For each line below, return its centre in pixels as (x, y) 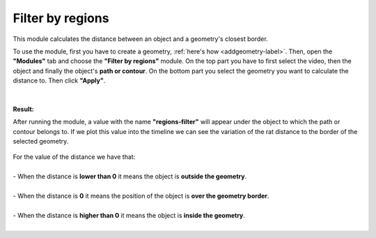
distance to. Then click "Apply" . (59, 80)
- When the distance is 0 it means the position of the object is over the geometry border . (141, 196)
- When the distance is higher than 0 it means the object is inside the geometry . (129, 215)
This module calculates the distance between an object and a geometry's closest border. (140, 39)
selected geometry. (41, 142)
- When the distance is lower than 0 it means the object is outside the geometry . (130, 176)
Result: (23, 109)
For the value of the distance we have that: (74, 157)
